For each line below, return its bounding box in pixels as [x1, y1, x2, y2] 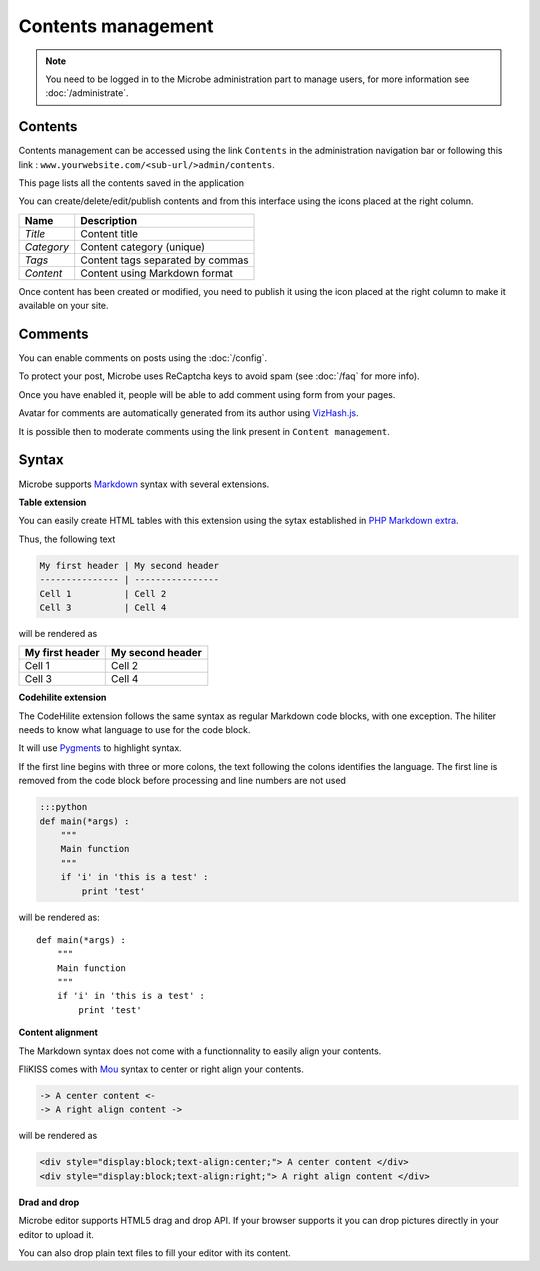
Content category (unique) [80, 240, 205, 254]
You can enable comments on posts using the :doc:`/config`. [18, 352, 268, 364]
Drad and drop [18, 1196, 80, 1208]
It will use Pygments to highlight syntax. [18, 742, 182, 754]
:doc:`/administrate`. [45, 87, 129, 99]
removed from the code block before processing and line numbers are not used [18, 775, 347, 787]
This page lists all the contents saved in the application [18, 177, 245, 189]
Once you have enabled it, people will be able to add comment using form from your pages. [18, 388, 396, 400]
